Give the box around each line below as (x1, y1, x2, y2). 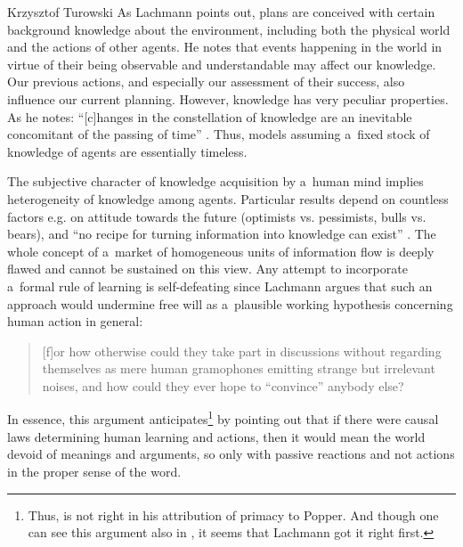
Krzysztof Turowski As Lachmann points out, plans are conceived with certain (7, 3, 435, 20)
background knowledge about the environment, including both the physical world (7, 20, 451, 38)
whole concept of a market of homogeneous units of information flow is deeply (7, 241, 435, 260)
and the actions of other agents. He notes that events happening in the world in (7, 37, 443, 56)
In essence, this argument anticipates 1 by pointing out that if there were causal (7, 407, 439, 429)
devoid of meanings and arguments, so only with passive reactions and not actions (7, 445, 455, 463)
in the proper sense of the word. (7, 461, 182, 480)
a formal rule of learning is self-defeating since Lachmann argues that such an (7, 276, 433, 295)
